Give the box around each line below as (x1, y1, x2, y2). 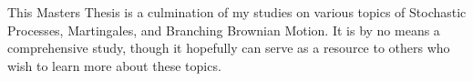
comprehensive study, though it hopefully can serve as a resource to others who (7, 38, 450, 57)
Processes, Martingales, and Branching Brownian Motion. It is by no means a (7, 20, 440, 39)
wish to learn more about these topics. (7, 56, 221, 75)
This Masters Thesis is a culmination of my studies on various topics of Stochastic (7, 3, 467, 21)
